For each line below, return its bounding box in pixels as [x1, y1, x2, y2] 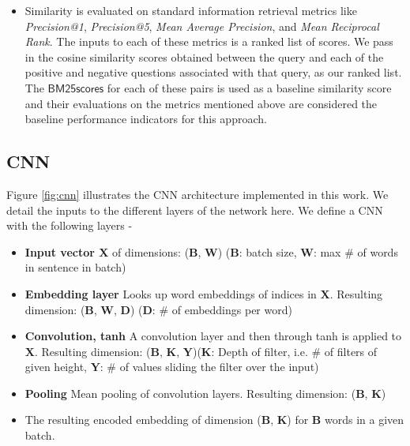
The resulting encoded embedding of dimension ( [24, 411, 261, 428]
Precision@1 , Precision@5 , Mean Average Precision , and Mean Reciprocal [24, 17, 379, 34]
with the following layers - [6, 217, 133, 234]
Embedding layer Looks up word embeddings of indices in [24, 285, 317, 302]
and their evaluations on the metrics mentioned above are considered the [24, 95, 378, 111]
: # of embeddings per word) [152, 301, 292, 317]
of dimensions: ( [112, 243, 190, 260]
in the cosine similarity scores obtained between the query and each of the [24, 48, 384, 65]
